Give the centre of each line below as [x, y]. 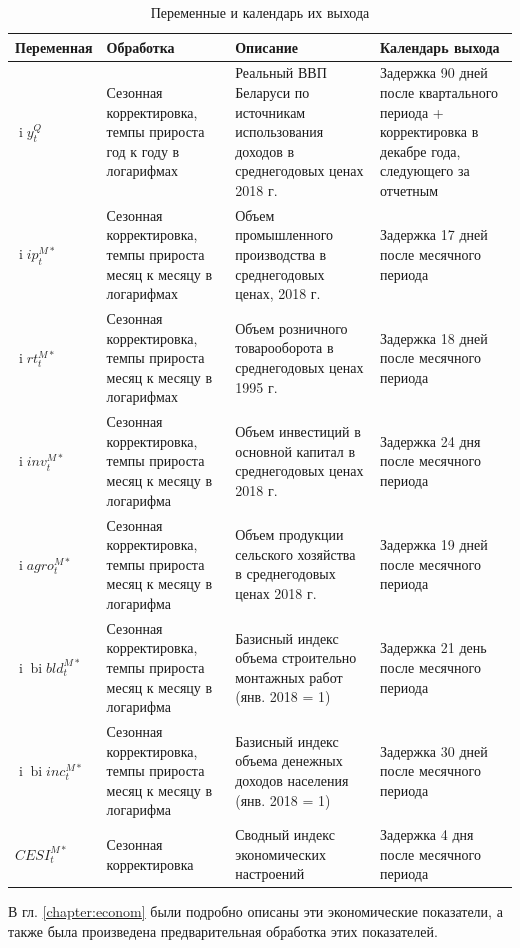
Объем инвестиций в [298, 431]
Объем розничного [291, 327]
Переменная [54, 46]
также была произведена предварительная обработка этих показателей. [223, 931]
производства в [281, 254]
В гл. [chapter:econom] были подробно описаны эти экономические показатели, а [255, 911]
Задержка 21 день [433, 647]
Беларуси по [272, 92]
